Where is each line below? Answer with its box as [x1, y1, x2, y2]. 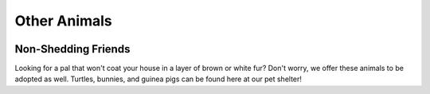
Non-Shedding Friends [14, 42, 131, 56]
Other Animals [14, 12, 113, 29]
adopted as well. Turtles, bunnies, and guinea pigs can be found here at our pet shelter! [14, 74, 303, 84]
